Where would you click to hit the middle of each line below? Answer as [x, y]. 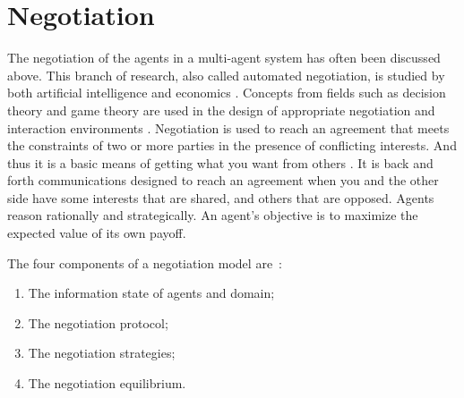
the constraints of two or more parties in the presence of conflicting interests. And [232, 145]
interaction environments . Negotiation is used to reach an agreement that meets [228, 127]
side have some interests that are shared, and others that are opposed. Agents [221, 197]
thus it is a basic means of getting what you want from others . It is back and [220, 162]
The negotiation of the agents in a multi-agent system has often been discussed [224, 58]
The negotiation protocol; [98, 322]
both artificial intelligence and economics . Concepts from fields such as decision [227, 93]
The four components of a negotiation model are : [145, 263]
